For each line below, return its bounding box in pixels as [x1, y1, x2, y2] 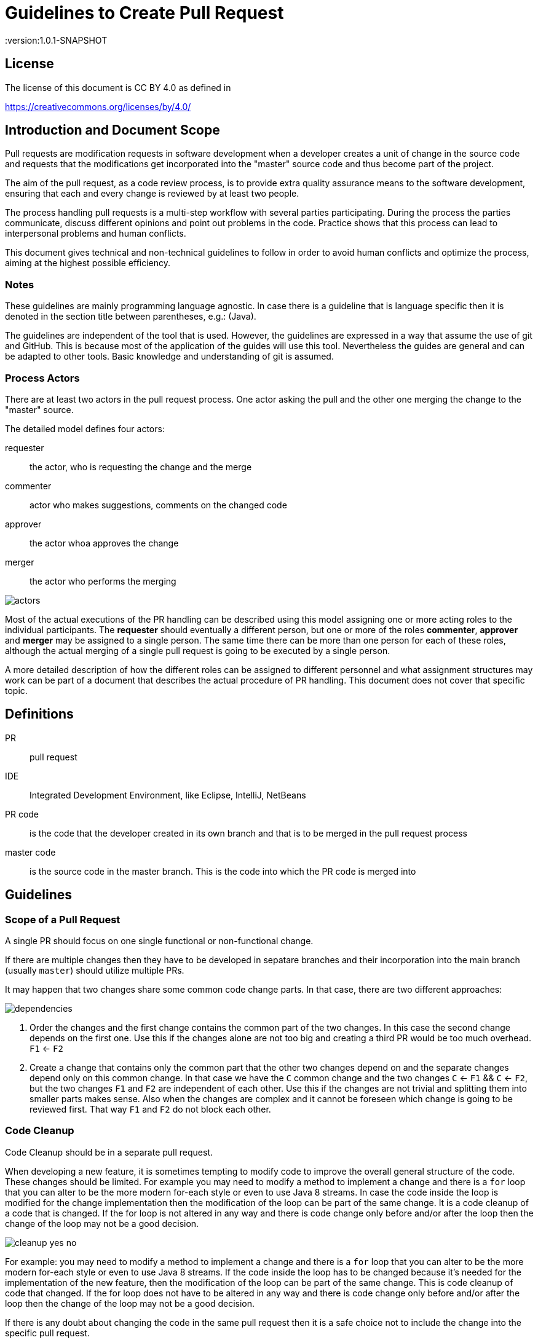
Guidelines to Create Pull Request [5, 2, 284, 23]
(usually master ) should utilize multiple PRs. [5, 965, 184, 975]
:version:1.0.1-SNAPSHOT [5, 34, 108, 45]
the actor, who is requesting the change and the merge [30, 461, 252, 472]
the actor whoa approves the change [30, 537, 179, 548]
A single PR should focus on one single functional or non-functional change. [5, 936, 314, 946]
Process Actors [5, 371, 80, 384]
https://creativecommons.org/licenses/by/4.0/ [5, 101, 191, 112]
